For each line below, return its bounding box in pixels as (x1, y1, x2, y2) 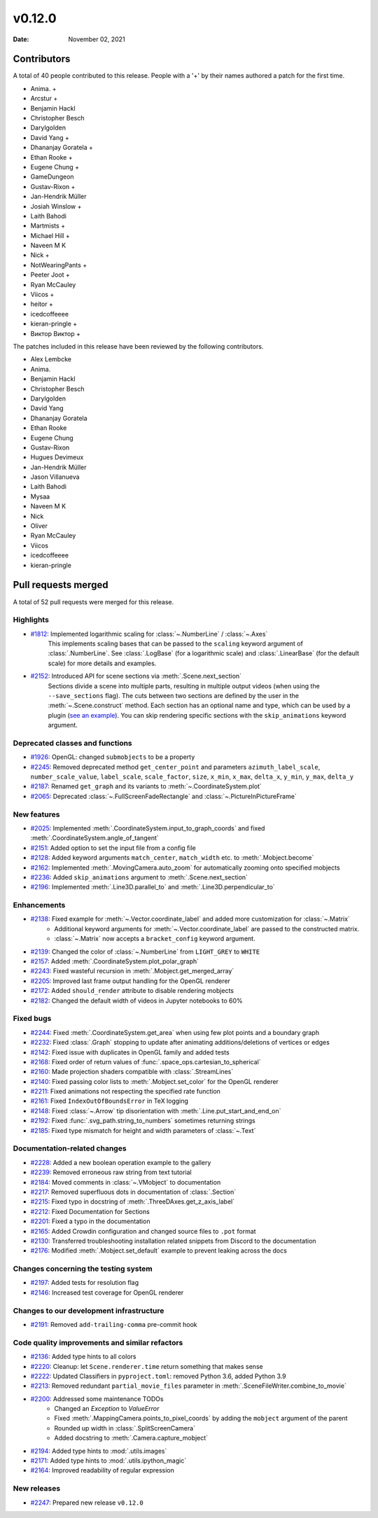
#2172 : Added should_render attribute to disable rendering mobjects (30, 987, 234, 995)
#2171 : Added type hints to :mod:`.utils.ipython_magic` (30, 1456, 187, 1465)
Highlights (13, 615, 49, 625)
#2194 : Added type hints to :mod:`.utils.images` (30, 1447, 167, 1455)
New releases (13, 1484, 61, 1493)
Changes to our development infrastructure (13, 1306, 164, 1316)
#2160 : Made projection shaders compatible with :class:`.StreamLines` (30, 1068, 234, 1076)
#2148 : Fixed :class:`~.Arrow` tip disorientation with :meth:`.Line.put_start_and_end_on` (30, 1106, 281, 1115)
